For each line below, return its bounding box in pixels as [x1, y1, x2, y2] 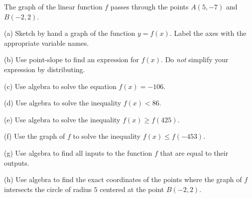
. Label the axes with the [169, 28, 247, 38]
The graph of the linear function [4, 1, 103, 11]
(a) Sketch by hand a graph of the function [4, 28, 135, 38]
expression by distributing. [4, 64, 85, 74]
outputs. [4, 157, 29, 168]
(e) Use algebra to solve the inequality [4, 114, 121, 124]
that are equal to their [160, 147, 229, 158]
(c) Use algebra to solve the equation [4, 81, 117, 91]
